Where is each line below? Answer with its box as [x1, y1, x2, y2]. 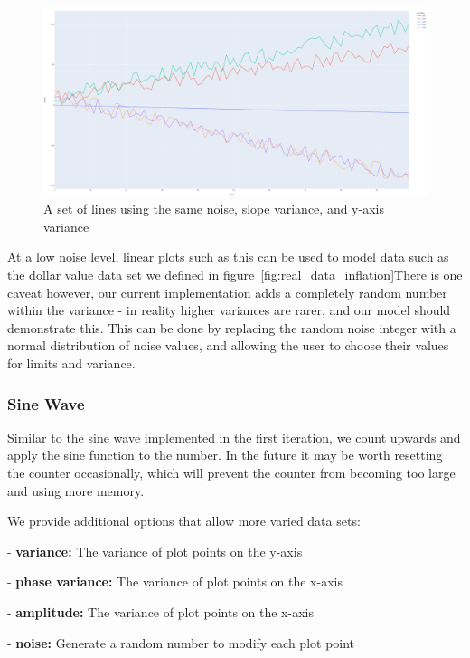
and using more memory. [7, 481, 145, 500]
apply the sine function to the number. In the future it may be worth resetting [7, 445, 443, 464]
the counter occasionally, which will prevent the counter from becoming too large [7, 463, 456, 482]
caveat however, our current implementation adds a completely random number [7, 282, 447, 301]
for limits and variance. [7, 354, 136, 373]
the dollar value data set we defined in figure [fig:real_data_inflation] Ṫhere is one [7, 265, 463, 284]
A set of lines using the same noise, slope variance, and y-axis [43, 199, 384, 218]
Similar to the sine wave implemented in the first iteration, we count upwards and [7, 427, 461, 446]
